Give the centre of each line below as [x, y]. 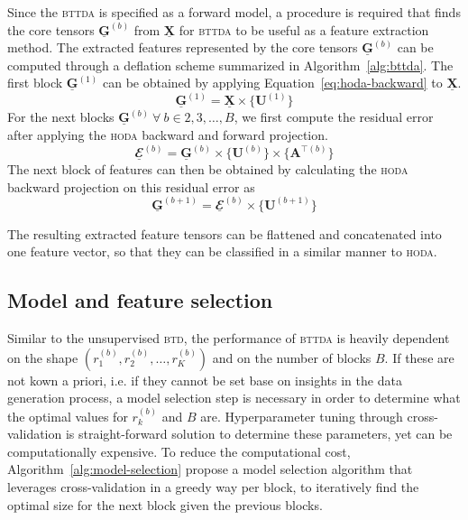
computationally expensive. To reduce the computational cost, [179, 451]
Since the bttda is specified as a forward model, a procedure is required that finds [234, 12]
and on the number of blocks [292, 357]
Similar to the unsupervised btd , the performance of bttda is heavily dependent [229, 338]
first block [35, 83]
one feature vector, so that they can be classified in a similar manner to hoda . [222, 251]
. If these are [419, 357]
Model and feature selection [140, 300]
